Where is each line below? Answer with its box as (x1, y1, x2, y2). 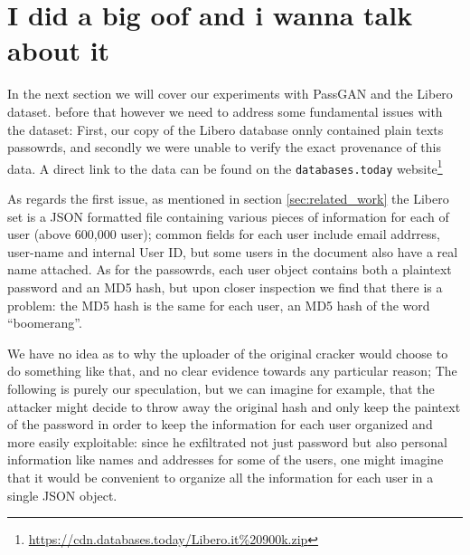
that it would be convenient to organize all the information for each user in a (7, 467, 434, 486)
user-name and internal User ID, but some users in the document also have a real (7, 242, 458, 261)
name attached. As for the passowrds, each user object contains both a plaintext (7, 260, 452, 279)
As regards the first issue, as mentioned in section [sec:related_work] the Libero (7, 189, 449, 207)
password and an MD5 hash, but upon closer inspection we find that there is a (7, 277, 443, 296)
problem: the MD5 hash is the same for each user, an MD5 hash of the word (7, 295, 430, 314)
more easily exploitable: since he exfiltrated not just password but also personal (7, 432, 447, 451)
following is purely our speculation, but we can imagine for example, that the (7, 378, 435, 397)
